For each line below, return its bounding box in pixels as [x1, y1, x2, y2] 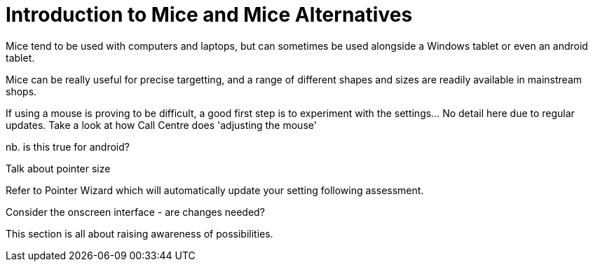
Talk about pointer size [6, 162, 111, 174]
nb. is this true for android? [6, 140, 130, 153]
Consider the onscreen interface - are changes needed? [6, 205, 265, 218]
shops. [6, 85, 37, 97]
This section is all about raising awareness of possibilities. [6, 227, 273, 240]
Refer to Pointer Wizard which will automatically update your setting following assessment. [6, 184, 424, 196]
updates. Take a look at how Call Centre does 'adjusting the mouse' [6, 118, 317, 131]
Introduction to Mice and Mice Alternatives [6, 3, 413, 27]
